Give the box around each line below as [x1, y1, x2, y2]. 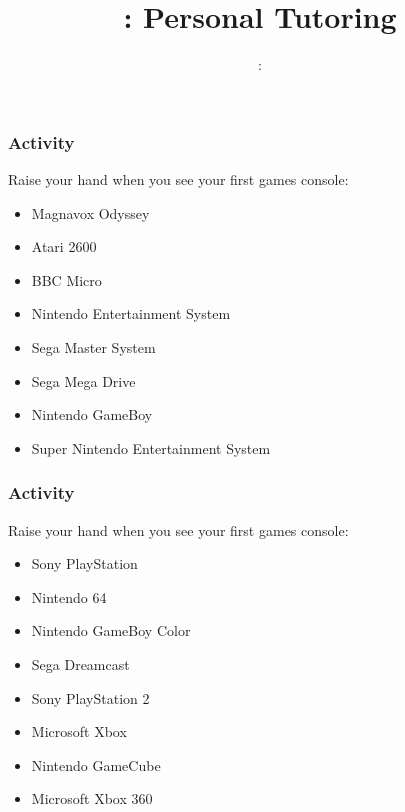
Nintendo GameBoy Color [31, 620, 191, 641]
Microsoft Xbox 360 [31, 788, 153, 809]
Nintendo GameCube [31, 754, 161, 775]
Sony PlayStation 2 [31, 687, 150, 708]
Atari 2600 [31, 236, 97, 257]
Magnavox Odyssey [31, 202, 150, 223]
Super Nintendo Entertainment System [31, 437, 271, 458]
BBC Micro [31, 269, 102, 290]
